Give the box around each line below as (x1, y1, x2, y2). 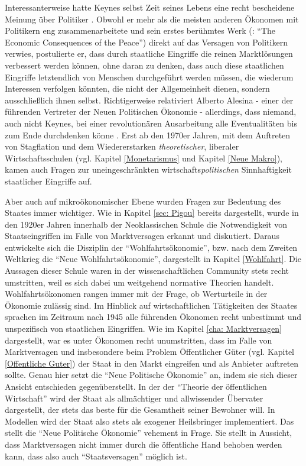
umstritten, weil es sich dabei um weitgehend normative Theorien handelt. (5, 276, 274, 288)
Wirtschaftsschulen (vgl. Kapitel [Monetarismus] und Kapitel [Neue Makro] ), (5, 151, 282, 164)
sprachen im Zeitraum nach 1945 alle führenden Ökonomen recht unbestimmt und (5, 310, 301, 323)
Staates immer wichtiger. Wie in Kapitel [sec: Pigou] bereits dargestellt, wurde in (5, 206, 299, 219)
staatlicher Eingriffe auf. (5, 174, 92, 187)
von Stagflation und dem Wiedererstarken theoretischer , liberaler (5, 140, 239, 153)
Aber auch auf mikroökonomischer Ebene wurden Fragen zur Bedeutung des (5, 195, 281, 207)
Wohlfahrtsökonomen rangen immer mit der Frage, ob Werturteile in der (5, 287, 268, 300)
